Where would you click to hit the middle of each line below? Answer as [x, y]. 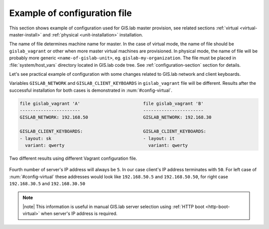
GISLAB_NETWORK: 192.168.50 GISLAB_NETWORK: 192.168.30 [116, 117]
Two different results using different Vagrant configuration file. [73, 158]
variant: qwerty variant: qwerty [107, 145]
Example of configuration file [70, 13]
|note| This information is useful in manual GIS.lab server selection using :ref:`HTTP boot [114, 207]
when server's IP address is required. [79, 214]
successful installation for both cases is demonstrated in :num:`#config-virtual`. [91, 90]
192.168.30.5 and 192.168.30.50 [47, 184]
